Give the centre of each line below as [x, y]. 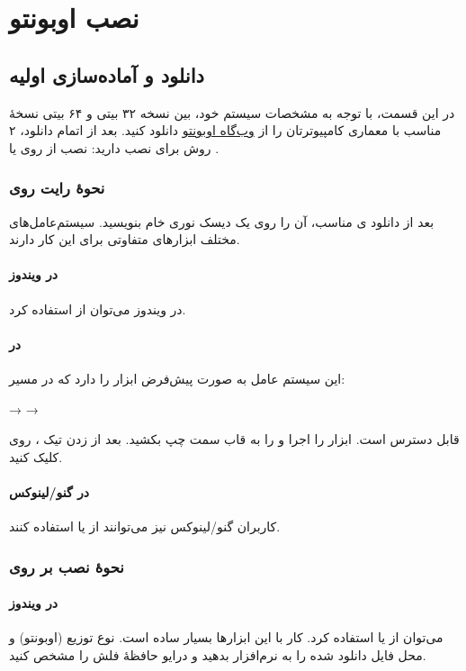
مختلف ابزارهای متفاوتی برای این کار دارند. [125, 239]
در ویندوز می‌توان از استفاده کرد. [98, 308]
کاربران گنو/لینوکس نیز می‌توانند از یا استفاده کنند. [145, 526]
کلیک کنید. [36, 456]
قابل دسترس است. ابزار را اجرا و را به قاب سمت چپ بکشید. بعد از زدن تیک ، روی [234, 439]
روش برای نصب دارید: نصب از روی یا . [114, 147]
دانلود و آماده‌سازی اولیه [107, 74]
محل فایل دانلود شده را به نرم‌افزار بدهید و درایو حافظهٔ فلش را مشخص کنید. [218, 654]
